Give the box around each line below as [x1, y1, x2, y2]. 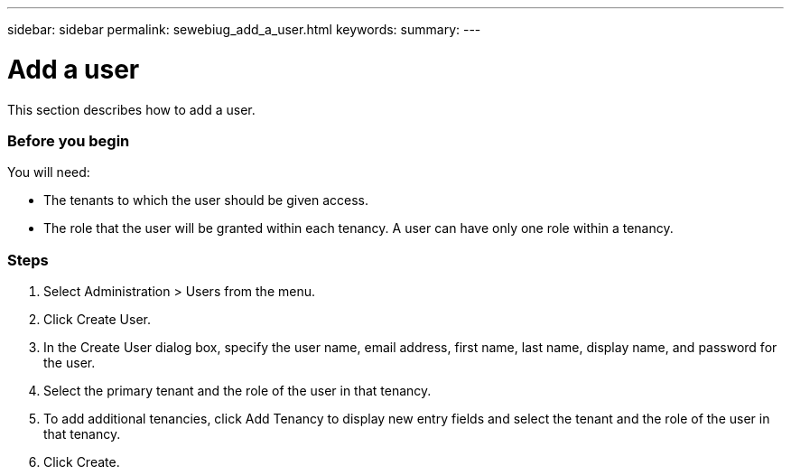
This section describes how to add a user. [7, 101, 256, 117]
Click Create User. [43, 312, 151, 327]
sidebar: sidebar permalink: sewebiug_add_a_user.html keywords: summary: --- [7, 22, 481, 37]
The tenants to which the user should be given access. [43, 192, 368, 209]
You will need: [7, 164, 90, 181]
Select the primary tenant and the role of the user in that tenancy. [43, 383, 432, 398]
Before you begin [7, 131, 130, 150]
